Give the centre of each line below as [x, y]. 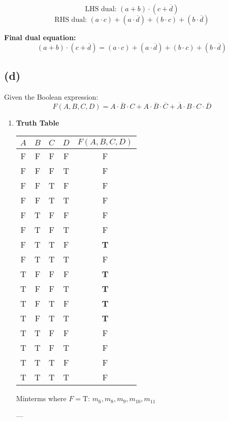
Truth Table [38, 122]
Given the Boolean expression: [51, 96]
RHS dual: [71, 20]
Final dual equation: [40, 37]
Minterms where [41, 398]
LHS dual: [101, 9]
